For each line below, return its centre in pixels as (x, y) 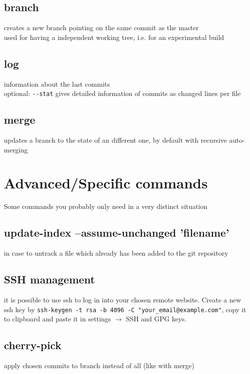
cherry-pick (33, 345)
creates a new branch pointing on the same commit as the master (101, 28)
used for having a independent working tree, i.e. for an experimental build (114, 37)
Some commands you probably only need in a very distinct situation (106, 206)
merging (16, 149)
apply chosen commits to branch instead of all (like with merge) (99, 365)
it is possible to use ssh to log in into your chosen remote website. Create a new (123, 299)
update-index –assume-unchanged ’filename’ (117, 233)
